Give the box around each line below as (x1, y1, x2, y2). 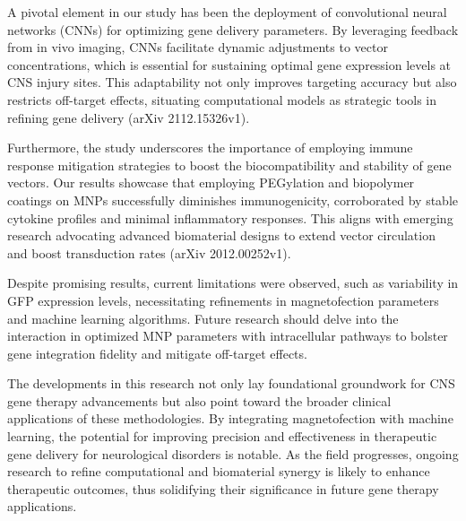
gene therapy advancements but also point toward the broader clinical (7, 391, 392, 410)
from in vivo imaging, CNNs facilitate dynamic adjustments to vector (7, 38, 388, 56)
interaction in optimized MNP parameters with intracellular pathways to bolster (7, 326, 448, 345)
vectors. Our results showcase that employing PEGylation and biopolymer (7, 173, 415, 192)
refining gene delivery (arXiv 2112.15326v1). (7, 108, 250, 126)
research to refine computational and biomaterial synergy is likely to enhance (7, 462, 430, 481)
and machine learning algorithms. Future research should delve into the (7, 308, 399, 327)
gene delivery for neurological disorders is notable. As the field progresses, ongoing (7, 444, 459, 463)
